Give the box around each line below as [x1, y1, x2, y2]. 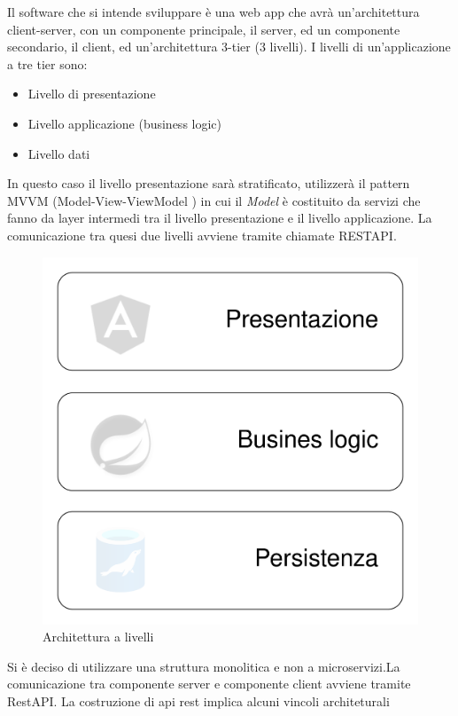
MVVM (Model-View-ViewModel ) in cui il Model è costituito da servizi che [7, 191, 421, 209]
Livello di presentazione [27, 84, 156, 103]
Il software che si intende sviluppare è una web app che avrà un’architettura [7, 3, 420, 20]
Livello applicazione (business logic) [27, 114, 221, 132]
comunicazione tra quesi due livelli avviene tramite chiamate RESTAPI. [7, 225, 397, 244]
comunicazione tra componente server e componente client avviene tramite [7, 674, 411, 693]
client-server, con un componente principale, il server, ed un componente [7, 20, 400, 38]
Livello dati [27, 144, 90, 162]
